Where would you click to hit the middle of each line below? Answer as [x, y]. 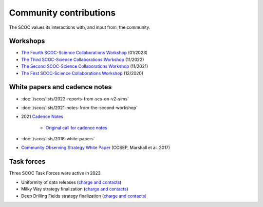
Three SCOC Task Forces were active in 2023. [56, 173]
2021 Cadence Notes [42, 116]
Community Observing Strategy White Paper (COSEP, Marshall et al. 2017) [96, 148]
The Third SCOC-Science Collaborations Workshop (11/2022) [83, 59]
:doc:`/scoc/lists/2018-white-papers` [58, 139]
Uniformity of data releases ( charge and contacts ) [71, 182]
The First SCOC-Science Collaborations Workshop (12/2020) [82, 73]
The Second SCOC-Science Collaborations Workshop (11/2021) [85, 66]
